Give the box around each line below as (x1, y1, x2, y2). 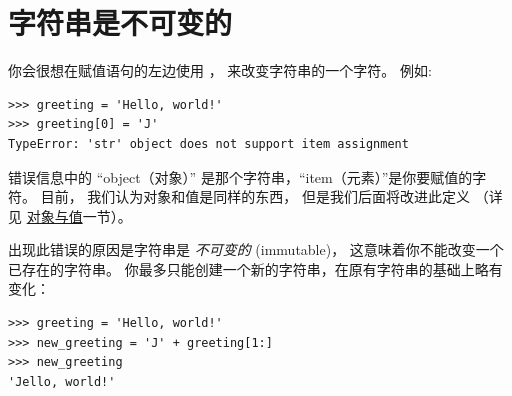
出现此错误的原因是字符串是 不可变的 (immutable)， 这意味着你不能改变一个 (8, 239, 504, 260)
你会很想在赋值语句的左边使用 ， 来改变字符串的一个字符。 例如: (8, 60, 432, 81)
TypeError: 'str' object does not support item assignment (8, 136, 409, 151)
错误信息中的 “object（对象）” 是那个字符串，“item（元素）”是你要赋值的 (8, 166, 473, 187)
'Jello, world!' (8, 374, 116, 389)
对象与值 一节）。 (26, 205, 132, 226)
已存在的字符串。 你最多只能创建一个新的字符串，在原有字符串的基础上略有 (8, 258, 503, 279)
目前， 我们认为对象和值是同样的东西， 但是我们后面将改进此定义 (40, 186, 470, 207)
